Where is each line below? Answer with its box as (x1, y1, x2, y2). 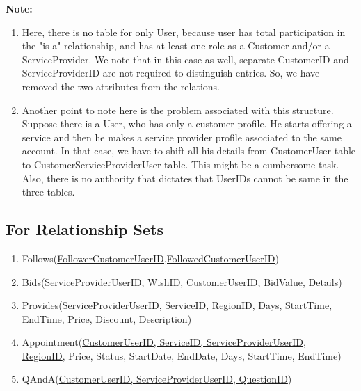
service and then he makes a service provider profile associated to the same (22, 129, 342, 144)
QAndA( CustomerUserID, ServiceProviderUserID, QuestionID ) (22, 372, 292, 386)
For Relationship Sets (6, 218, 163, 240)
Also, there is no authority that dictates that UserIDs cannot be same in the (22, 170, 348, 185)
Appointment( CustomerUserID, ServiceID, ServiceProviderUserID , (22, 335, 306, 349)
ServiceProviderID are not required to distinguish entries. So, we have (22, 65, 320, 80)
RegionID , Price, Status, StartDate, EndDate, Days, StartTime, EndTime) (22, 348, 342, 362)
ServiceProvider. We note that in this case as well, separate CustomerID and (22, 51, 349, 66)
